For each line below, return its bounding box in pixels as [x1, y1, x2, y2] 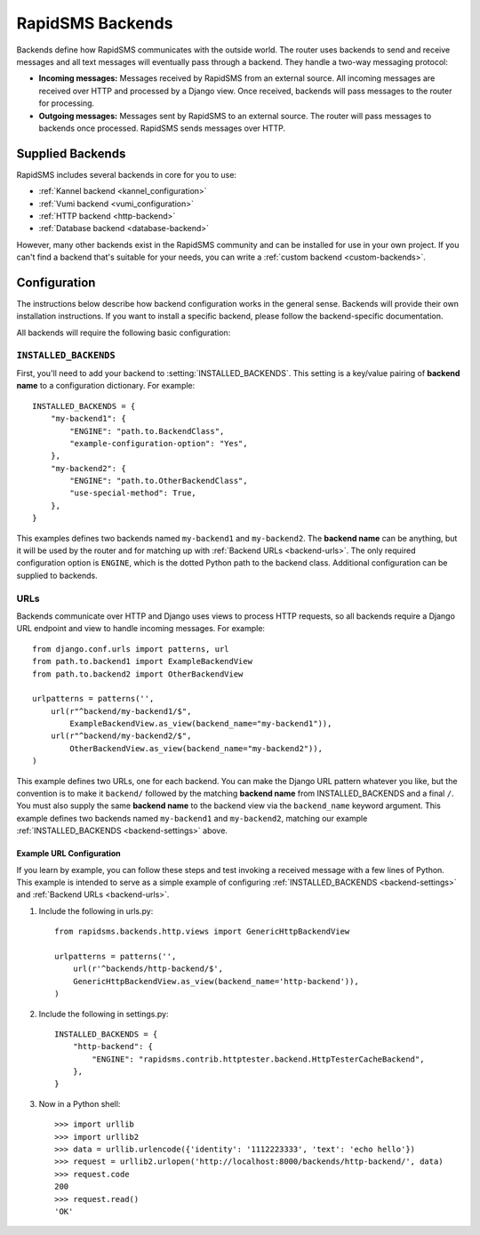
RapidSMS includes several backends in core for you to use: [16, 169, 237, 180]
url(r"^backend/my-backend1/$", [50, 706, 192, 716]
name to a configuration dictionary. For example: [16, 381, 196, 391]
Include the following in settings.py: [38, 1008, 169, 1019]
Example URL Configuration [16, 848, 122, 859]
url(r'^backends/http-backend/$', [72, 964, 224, 974]
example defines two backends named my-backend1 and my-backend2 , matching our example [16, 813, 368, 823]
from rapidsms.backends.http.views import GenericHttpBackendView [54, 926, 350, 937]
